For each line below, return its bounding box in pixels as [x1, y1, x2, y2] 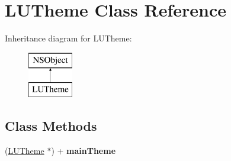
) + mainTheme [51, 144, 116, 157]
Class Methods [5, 117, 97, 135]
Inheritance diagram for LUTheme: [5, 32, 132, 44]
